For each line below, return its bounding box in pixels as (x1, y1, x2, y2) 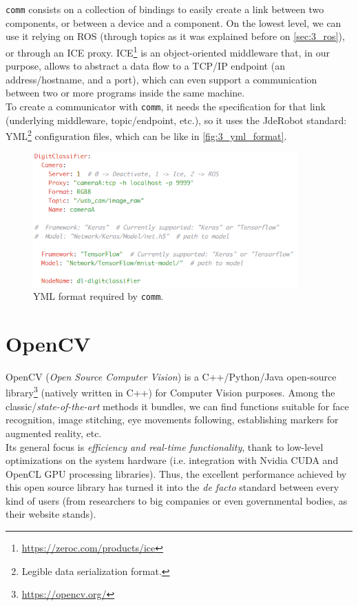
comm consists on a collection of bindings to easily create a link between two (6, 2, 324, 16)
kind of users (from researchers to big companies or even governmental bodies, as (6, 493, 348, 507)
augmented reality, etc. (6, 425, 102, 440)
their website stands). (6, 507, 96, 521)
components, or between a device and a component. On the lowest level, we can (6, 15, 341, 30)
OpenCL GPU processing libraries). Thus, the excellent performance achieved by (6, 466, 347, 481)
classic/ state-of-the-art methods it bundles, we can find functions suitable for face (6, 398, 349, 413)
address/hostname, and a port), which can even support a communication (6, 72, 317, 86)
